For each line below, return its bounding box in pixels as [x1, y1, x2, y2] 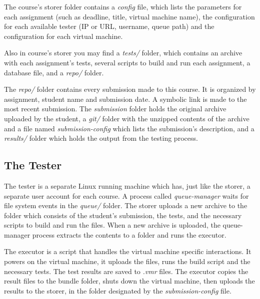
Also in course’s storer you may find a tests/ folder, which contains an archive [4, 47, 242, 58]
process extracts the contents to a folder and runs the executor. [32, 229, 226, 240]
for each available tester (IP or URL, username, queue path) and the [4, 21, 214, 31]
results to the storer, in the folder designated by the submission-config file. [4, 285, 231, 296]
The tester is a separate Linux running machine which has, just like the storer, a [4, 180, 250, 191]
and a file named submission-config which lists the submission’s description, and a [4, 123, 254, 133]
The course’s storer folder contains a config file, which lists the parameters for [4, 1, 242, 11]
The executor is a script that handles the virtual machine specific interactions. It [4, 246, 251, 257]
